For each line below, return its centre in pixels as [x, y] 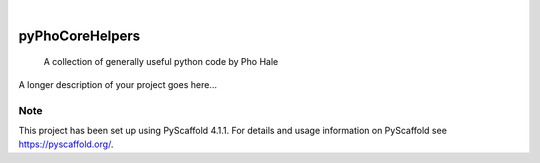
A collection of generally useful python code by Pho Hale [161, 62]
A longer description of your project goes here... [117, 84]
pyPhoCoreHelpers [79, 35]
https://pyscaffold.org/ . [66, 144]
